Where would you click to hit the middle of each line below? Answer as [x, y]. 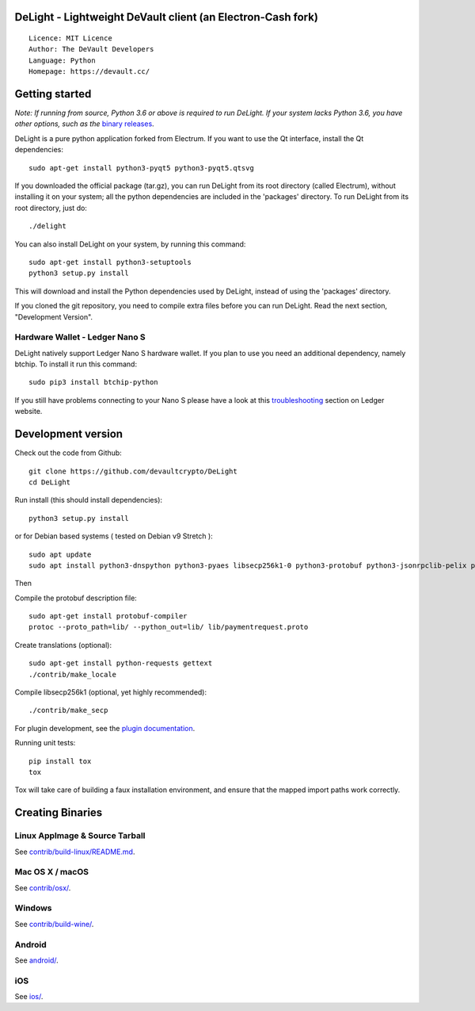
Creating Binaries [59, 813]
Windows [33, 908]
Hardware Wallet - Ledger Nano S [80, 337]
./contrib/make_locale [73, 674]
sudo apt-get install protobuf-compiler [108, 616]
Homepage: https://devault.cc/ [89, 72]
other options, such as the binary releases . [84, 124]
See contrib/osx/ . [43, 887]
